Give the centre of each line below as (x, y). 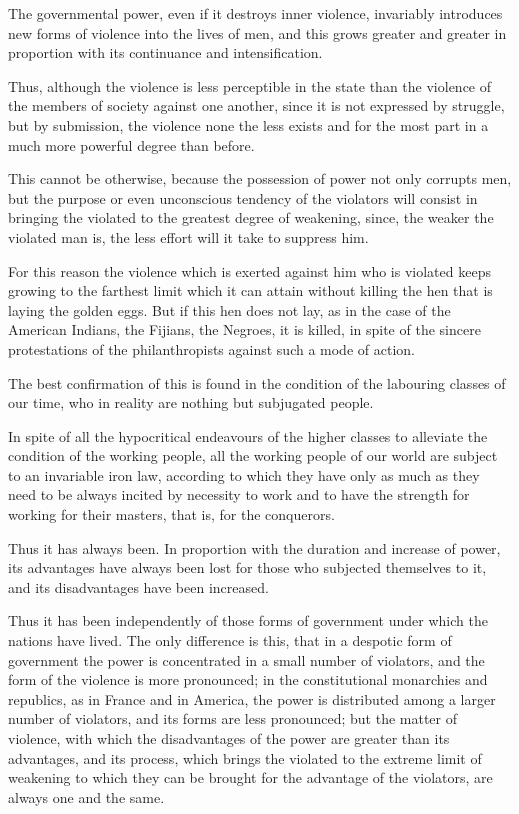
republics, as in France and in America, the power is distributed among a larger (252, 698)
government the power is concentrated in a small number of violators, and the (246, 659)
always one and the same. (86, 796)
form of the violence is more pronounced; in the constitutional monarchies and (248, 679)
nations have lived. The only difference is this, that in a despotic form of (230, 640)
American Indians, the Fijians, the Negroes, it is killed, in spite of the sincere (244, 329)
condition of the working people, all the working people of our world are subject (253, 455)
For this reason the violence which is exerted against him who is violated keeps (249, 270)
